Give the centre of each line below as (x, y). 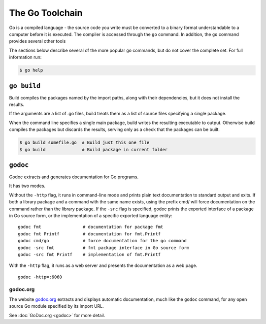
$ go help (31, 70)
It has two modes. (27, 186)
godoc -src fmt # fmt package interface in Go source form (104, 248)
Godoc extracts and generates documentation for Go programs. (74, 177)
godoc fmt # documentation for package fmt (91, 227)
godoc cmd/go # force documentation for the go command (102, 241)
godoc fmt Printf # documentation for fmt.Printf (89, 234)
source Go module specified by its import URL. (57, 306)
